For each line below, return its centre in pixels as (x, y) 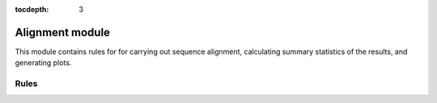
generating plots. (43, 63)
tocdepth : (32, 9)
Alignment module (63, 32)
